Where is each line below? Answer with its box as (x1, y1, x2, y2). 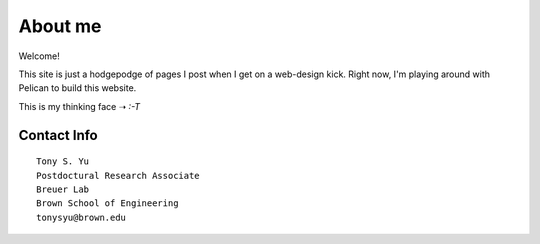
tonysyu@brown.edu (36, 211, 127, 223)
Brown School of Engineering (36, 198, 179, 209)
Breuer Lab (36, 183, 90, 195)
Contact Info (18, 126, 99, 144)
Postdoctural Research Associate (36, 170, 200, 181)
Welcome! (18, 50, 60, 62)
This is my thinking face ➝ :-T (18, 100, 141, 112)
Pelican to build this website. (18, 82, 137, 94)
